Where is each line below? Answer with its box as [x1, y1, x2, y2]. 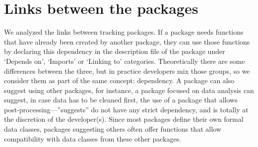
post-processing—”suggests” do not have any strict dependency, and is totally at [4, 104, 249, 114]
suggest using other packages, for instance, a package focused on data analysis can [4, 85, 254, 95]
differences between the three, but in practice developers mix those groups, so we [4, 65, 250, 76]
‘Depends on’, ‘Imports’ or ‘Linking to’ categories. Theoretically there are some [4, 55, 245, 66]
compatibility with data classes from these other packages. [4, 133, 182, 144]
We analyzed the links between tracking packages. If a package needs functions [4, 27, 244, 37]
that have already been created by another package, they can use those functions [4, 36, 250, 47]
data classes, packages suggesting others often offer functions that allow [4, 124, 221, 134]
